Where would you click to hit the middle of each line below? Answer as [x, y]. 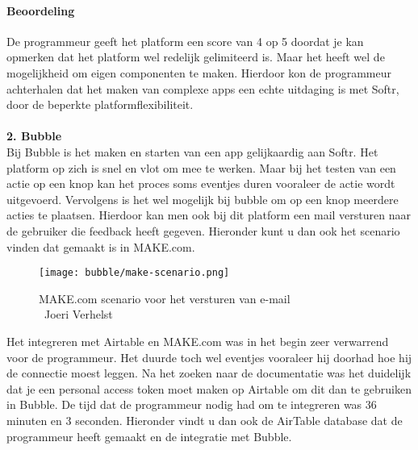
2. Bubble [34, 136]
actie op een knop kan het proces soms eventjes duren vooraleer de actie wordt [201, 183]
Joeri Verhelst [78, 314]
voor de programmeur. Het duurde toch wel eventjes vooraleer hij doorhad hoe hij [209, 357]
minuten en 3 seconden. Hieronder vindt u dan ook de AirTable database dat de [205, 420]
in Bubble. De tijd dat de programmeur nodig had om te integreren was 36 [192, 404]
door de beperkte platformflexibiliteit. [100, 104]
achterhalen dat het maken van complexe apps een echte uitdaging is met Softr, [203, 88]
